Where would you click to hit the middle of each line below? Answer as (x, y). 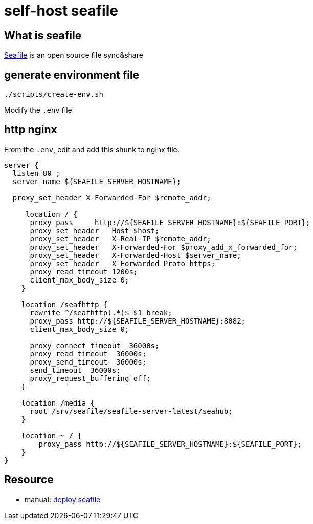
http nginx (31, 130)
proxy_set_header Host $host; (95, 230)
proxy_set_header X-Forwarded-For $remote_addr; (112, 198)
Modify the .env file (38, 110)
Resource (29, 480)
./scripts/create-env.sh (54, 95)
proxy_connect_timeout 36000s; (95, 345)
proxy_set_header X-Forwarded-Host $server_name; (136, 255)
